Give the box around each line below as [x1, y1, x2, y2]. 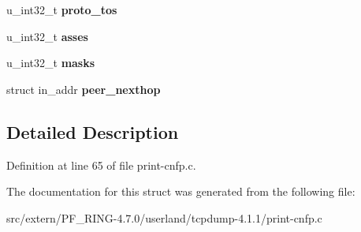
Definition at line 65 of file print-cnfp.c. [6, 156, 196, 173]
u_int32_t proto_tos [6, 2, 117, 17]
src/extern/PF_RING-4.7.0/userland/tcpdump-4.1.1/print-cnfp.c [6, 209, 322, 226]
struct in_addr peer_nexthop [6, 80, 161, 97]
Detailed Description [6, 119, 179, 144]
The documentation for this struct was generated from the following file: [6, 183, 355, 200]
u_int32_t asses [6, 28, 88, 44]
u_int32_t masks [6, 54, 95, 71]
